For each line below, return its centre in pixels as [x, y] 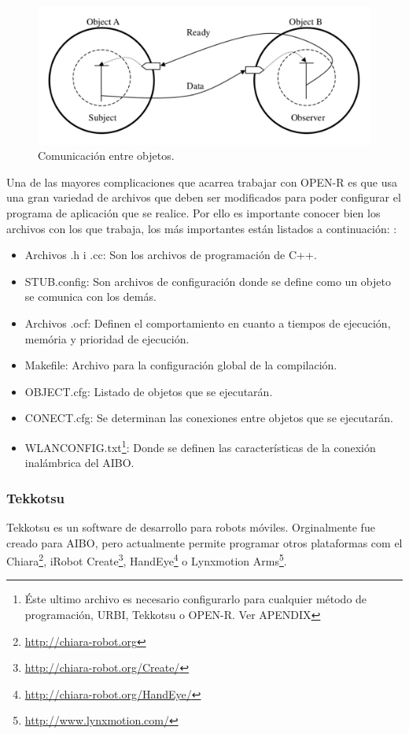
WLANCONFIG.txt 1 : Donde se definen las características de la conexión [200, 446]
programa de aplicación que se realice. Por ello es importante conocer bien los [193, 212]
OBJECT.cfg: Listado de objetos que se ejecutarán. [149, 391]
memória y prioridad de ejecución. [107, 338]
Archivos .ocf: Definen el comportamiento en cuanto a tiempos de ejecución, [208, 323]
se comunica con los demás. [90, 297]
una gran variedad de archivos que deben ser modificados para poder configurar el [204, 197]
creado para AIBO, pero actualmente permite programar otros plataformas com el [204, 542]
